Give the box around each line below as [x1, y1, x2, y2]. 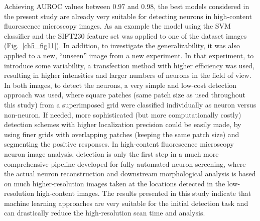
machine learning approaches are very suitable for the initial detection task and [4, 197, 248, 208]
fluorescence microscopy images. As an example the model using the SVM [4, 21, 231, 31]
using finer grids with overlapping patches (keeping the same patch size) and [4, 129, 239, 139]
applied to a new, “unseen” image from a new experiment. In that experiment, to [4, 50, 254, 60]
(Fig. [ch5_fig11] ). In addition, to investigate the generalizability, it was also [4, 40, 240, 51]
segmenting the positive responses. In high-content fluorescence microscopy [4, 139, 234, 149]
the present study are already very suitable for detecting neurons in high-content [4, 11, 252, 21]
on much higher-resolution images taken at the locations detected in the [4, 178, 225, 188]
